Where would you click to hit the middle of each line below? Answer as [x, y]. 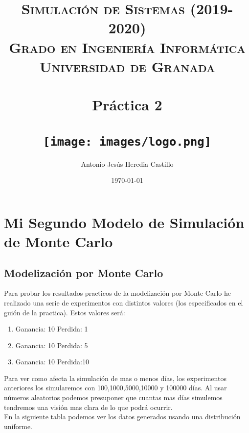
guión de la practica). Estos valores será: [65, 312]
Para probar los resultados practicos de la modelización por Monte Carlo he [117, 293]
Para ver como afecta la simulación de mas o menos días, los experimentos [115, 378]
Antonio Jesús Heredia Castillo [127, 164]
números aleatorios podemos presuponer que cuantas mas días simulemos [113, 397]
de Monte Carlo [58, 241]
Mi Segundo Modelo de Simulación [124, 222]
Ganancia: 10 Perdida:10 [52, 362]
